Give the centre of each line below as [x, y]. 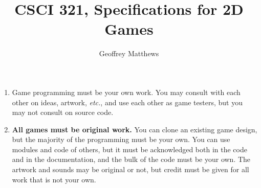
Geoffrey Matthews [129, 53]
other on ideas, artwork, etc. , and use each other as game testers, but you [127, 102]
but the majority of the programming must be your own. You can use [121, 139]
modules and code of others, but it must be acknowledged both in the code [129, 149]
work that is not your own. [54, 179]
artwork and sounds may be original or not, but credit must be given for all [130, 169]
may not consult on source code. [63, 112]
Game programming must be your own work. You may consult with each [126, 92]
